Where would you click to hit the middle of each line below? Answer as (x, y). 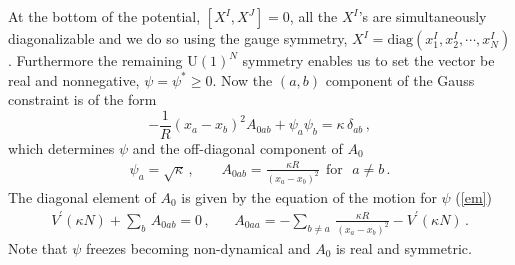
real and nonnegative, (74, 79)
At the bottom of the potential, (104, 16)
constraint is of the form (82, 99)
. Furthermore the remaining (95, 60)
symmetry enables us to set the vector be (368, 60)
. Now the (242, 79)
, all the (313, 16)
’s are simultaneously (422, 16)
